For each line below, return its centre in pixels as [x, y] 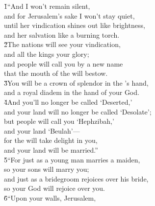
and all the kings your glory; [47, 54]
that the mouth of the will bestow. [56, 73]
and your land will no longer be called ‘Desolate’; [78, 111]
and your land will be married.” [51, 149]
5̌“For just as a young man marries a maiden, [72, 159]
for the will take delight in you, [51, 140]
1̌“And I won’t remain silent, [47, 6]
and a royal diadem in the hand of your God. [72, 92]
